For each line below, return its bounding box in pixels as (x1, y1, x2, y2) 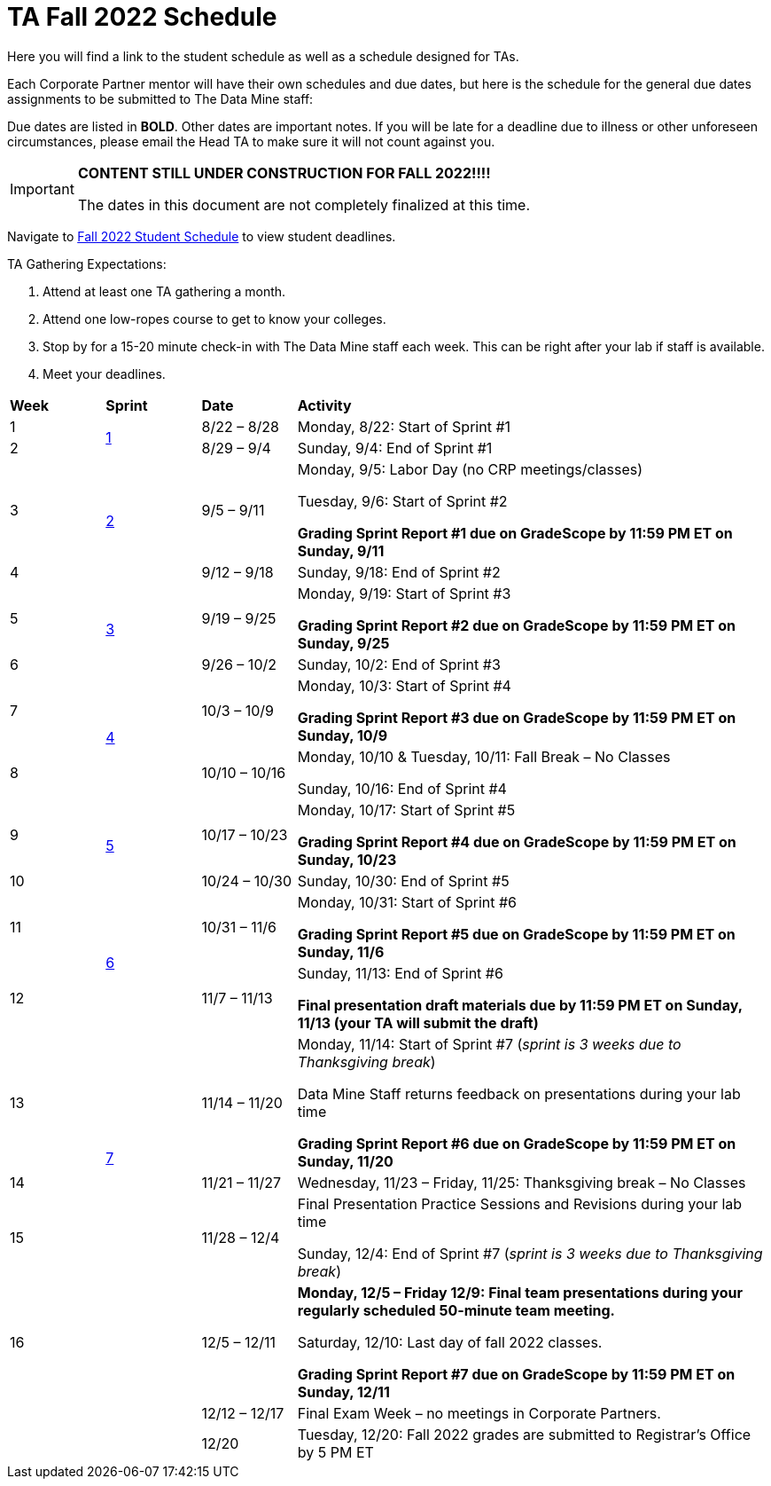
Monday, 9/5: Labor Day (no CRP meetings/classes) (297, 460, 643, 478)
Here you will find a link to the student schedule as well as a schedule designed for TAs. (7, 48, 519, 64)
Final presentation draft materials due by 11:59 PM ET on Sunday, (297, 995, 743, 1014)
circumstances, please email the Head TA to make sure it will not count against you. (7, 133, 495, 149)
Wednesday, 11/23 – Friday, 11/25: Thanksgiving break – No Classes (297, 1173, 746, 1191)
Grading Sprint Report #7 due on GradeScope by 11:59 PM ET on (297, 1364, 736, 1383)
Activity (297, 396, 352, 414)
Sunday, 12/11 (297, 1382, 390, 1401)
